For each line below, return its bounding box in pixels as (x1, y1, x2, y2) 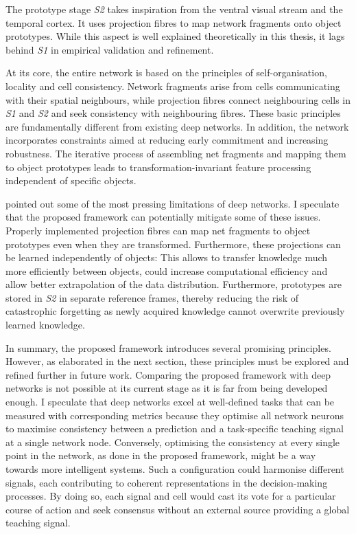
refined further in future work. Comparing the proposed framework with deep (5, 367, 331, 381)
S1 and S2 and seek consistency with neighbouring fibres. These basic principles (5, 106, 341, 120)
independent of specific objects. (5, 173, 137, 188)
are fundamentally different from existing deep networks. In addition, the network (5, 119, 349, 133)
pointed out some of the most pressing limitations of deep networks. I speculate (5, 196, 340, 210)
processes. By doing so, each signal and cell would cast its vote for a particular (5, 489, 336, 503)
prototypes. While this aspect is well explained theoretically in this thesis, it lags (5, 29, 345, 43)
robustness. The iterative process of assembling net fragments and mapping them (5, 146, 346, 160)
